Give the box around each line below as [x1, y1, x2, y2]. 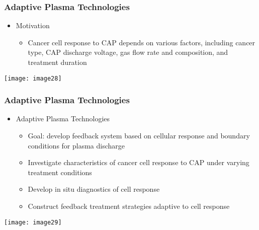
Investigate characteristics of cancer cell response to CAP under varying [28, 157, 249, 168]
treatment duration [28, 57, 87, 67]
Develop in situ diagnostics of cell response [28, 184, 160, 194]
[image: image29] [4, 218, 62, 226]
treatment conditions [28, 167, 92, 177]
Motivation [16, 20, 50, 31]
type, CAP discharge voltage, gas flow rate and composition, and [28, 47, 228, 57]
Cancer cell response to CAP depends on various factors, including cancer [28, 37, 255, 47]
